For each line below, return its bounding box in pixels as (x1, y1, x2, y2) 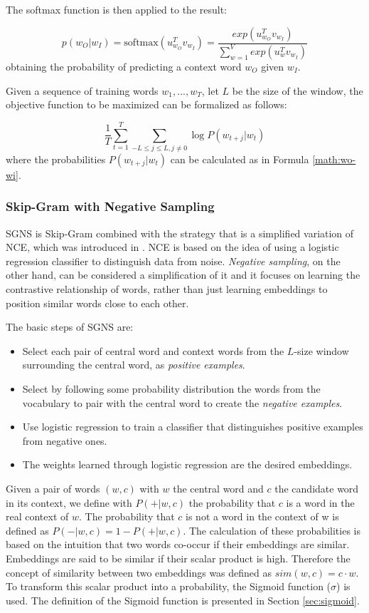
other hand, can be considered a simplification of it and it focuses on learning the (6, 267, 360, 282)
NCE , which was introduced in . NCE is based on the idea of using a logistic (6, 239, 339, 254)
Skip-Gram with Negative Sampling (6, 197, 215, 215)
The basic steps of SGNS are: (6, 319, 134, 334)
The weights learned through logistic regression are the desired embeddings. (22, 457, 353, 472)
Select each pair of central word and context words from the (22, 343, 284, 358)
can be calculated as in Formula (170, 151, 309, 166)
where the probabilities (6, 151, 106, 166)
